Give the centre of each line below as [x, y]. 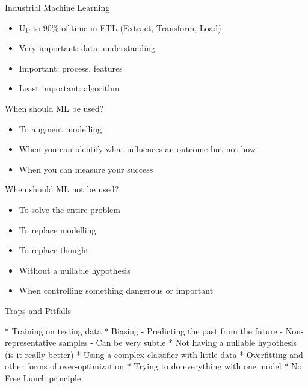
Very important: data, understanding [87, 48]
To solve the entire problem [69, 209]
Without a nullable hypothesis [75, 270]
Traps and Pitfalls [38, 310]
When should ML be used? [54, 108]
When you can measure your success [86, 169]
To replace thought [54, 250]
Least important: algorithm [69, 88]
